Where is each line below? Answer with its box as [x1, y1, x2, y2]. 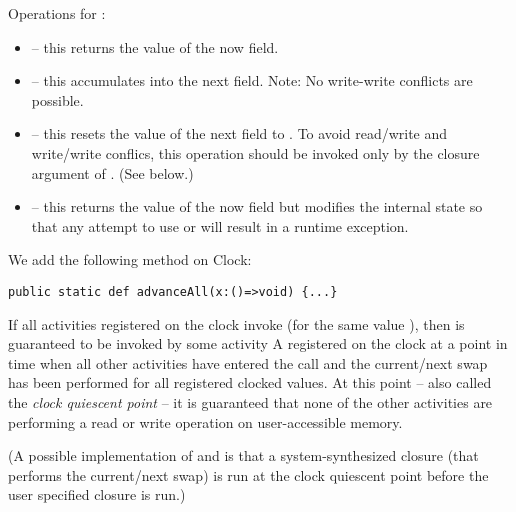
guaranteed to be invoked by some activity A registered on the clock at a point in [8, 333, 508, 354]
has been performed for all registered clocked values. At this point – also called [8, 372, 492, 393]
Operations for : [8, 3, 106, 23]
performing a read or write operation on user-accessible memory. [8, 411, 403, 432]
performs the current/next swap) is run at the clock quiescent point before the [8, 464, 489, 485]
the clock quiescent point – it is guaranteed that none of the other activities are [8, 391, 493, 412]
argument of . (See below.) [31, 162, 194, 183]
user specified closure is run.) [8, 484, 186, 505]
